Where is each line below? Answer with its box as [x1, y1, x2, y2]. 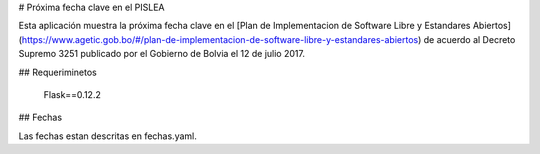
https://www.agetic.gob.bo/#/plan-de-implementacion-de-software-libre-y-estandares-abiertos [21, 33, 419, 45]
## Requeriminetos [18, 66, 97, 78]
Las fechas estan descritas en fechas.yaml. [18, 130, 197, 142]
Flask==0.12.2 [43, 88, 102, 100]
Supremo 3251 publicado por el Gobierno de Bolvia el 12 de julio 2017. [18, 48, 305, 60]
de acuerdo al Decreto [423, 33, 516, 45]
